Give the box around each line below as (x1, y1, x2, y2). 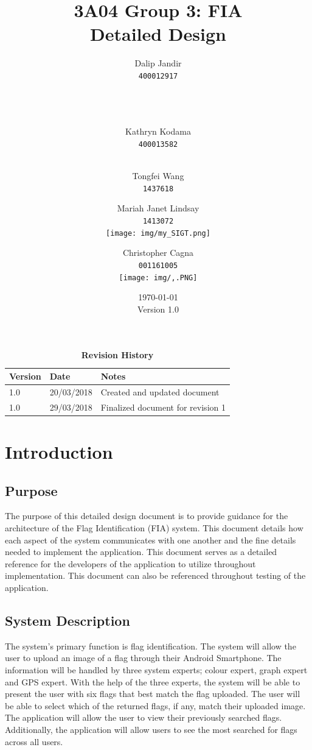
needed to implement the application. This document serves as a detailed (5, 545, 277, 558)
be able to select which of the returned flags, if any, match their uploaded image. (5, 699, 306, 712)
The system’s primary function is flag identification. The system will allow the (5, 639, 296, 652)
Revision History (81, 348, 154, 361)
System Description (5, 610, 130, 629)
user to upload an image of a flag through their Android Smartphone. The (5, 651, 282, 664)
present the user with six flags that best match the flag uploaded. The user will (5, 687, 300, 700)
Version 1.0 (137, 302, 179, 315)
